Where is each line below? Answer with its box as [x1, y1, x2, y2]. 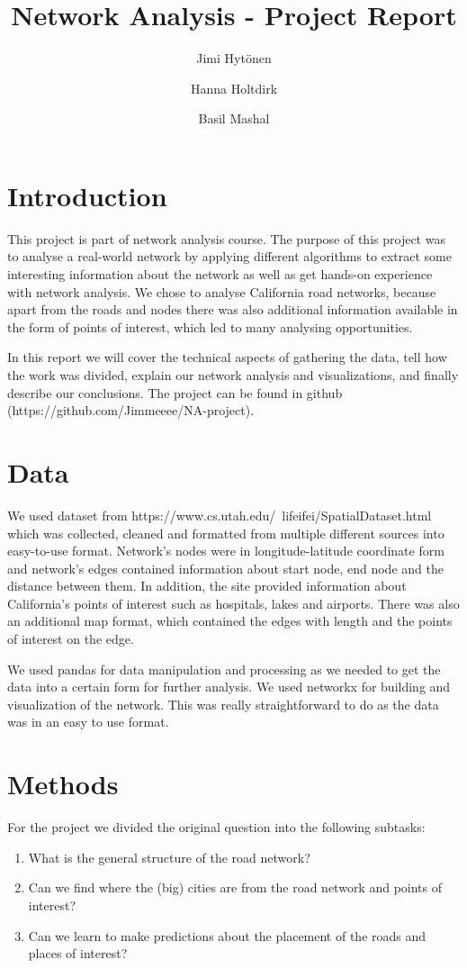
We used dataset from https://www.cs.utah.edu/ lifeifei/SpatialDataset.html [7, 505, 432, 524]
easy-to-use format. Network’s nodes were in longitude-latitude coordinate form [7, 541, 445, 560]
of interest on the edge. [7, 629, 134, 648]
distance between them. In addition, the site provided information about [7, 576, 407, 595]
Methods [7, 765, 119, 802]
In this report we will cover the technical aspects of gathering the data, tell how [7, 348, 447, 366]
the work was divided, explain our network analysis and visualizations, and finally [7, 366, 459, 384]
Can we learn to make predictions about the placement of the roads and [28, 926, 427, 945]
